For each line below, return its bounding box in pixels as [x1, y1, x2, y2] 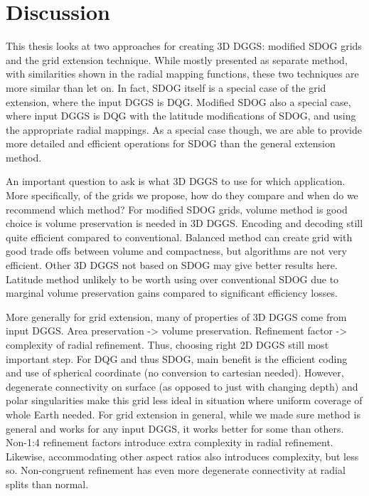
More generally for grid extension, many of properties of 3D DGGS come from [6, 309, 347, 324]
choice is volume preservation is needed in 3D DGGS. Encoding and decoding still [6, 216, 363, 231]
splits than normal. [6, 476, 89, 491]
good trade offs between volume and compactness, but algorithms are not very [6, 243, 347, 258]
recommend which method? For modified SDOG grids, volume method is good [6, 201, 348, 216]
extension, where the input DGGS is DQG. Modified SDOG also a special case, [6, 94, 351, 109]
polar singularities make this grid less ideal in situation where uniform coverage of [6, 393, 363, 408]
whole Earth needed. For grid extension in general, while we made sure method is [6, 406, 360, 421]
